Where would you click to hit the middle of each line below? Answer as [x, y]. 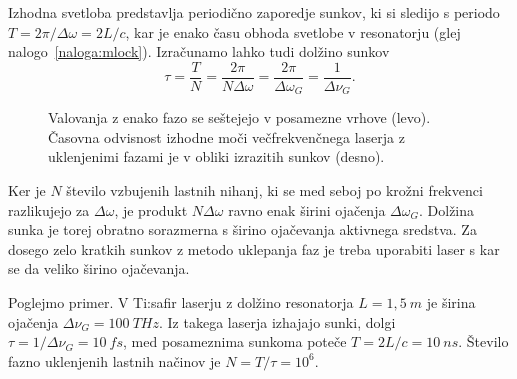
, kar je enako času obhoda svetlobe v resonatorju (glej [293, 31]
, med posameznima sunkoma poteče [235, 341]
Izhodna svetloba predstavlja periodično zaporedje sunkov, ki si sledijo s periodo [254, 12]
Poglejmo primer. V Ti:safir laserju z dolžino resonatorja [181, 302]
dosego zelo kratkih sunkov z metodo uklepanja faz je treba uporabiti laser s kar [254, 248]
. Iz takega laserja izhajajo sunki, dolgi [277, 321]
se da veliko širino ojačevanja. [99, 268]
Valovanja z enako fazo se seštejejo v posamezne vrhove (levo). [239, 117]
